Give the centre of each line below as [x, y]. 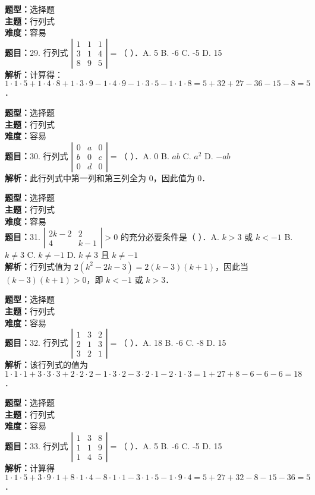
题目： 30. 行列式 [37, 155]
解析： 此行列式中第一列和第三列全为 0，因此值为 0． [108, 177]
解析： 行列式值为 [38, 266]
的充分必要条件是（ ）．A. [170, 237]
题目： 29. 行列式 [37, 52]
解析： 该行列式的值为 [46, 365]
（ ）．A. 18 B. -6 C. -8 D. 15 [173, 343]
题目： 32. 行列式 [37, 343]
